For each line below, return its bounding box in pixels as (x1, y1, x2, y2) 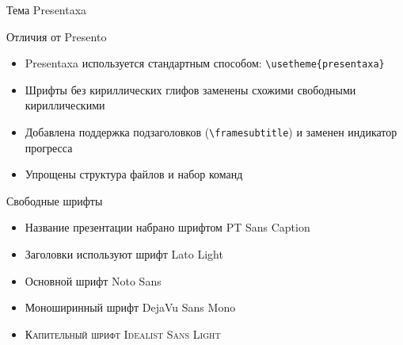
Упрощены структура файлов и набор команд (25, 166, 243, 182)
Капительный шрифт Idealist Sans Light (25, 325, 221, 342)
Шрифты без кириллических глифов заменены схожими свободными (25, 81, 356, 98)
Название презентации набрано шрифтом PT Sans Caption (25, 219, 310, 236)
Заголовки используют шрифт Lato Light (25, 246, 223, 263)
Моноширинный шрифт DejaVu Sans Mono (25, 299, 236, 316)
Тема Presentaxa (6, 2, 87, 17)
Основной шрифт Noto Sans (25, 272, 162, 289)
